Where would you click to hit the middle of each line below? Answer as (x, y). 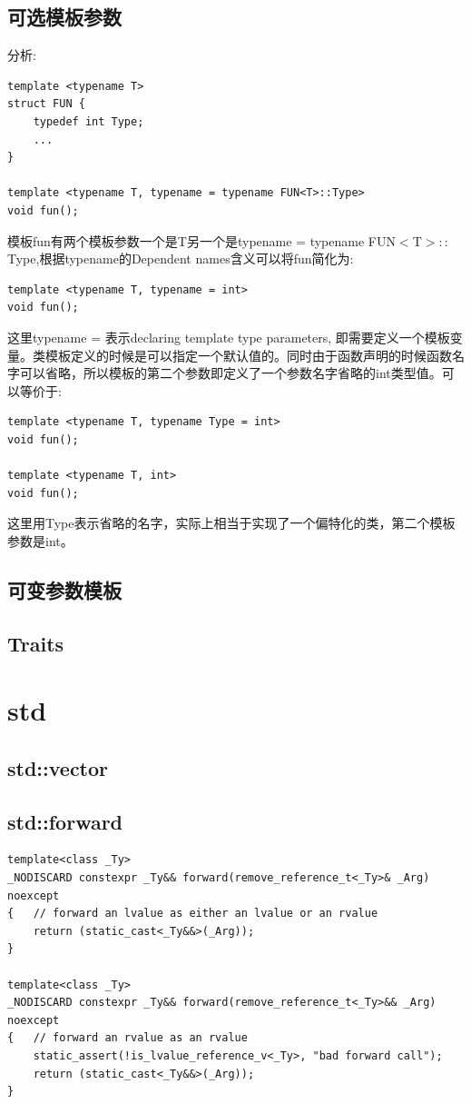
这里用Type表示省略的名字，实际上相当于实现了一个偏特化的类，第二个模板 (231, 523)
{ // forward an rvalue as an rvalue (128, 1038)
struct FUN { (46, 104)
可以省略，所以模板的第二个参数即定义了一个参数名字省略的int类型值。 (231, 373)
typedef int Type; (88, 121)
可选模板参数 (64, 17)
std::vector (58, 767)
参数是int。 (40, 540)
